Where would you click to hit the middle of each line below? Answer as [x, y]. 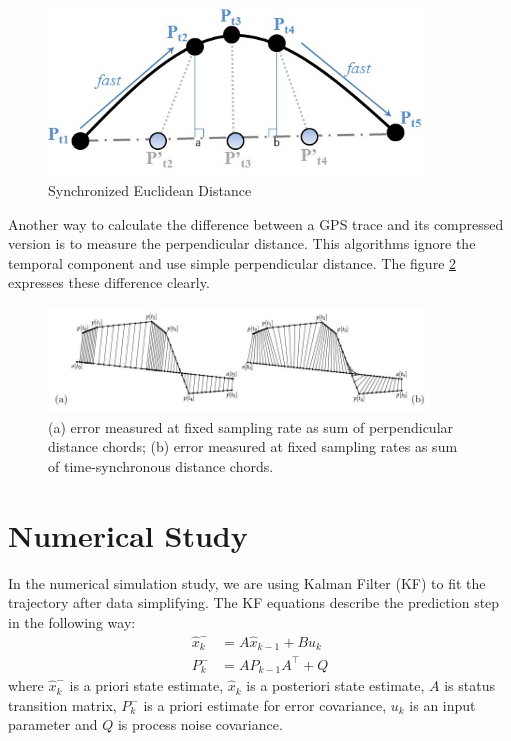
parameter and [53, 724]
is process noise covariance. [200, 724]
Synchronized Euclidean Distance [150, 190]
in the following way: [72, 621]
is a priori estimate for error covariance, [265, 704]
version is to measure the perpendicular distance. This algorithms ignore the [242, 243]
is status [470, 685]
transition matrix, [62, 704]
